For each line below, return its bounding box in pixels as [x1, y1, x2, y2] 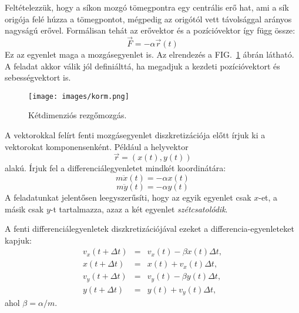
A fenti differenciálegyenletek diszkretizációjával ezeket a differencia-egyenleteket [5, 222, 294, 235]
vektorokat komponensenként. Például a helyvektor [5, 140, 189, 152]
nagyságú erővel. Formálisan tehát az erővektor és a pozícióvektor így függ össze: [5, 24, 295, 36]
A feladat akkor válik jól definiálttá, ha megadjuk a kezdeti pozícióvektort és [5, 59, 280, 72]
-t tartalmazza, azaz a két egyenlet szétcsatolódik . [50, 202, 228, 215]
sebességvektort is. [5, 71, 71, 84]
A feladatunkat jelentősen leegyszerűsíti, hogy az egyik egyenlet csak [5, 191, 251, 204]
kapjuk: [5, 234, 32, 246]
